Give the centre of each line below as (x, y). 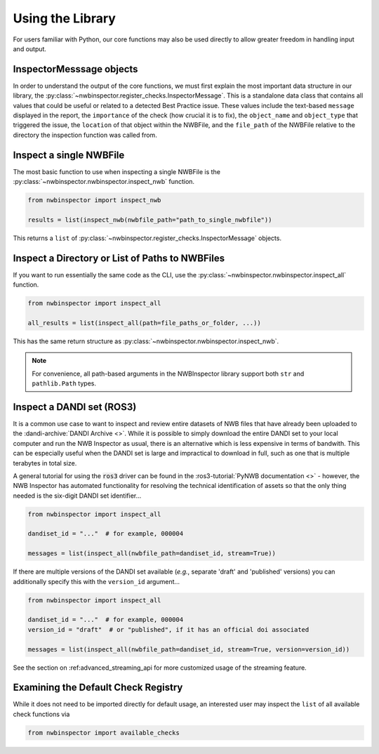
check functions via (41, 714)
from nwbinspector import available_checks (104, 733)
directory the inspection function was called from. (85, 135)
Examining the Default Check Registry (98, 688)
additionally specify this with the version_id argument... (97, 581)
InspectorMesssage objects (75, 69)
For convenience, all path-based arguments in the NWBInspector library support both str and (168, 373)
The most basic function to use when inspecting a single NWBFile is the (117, 171)
